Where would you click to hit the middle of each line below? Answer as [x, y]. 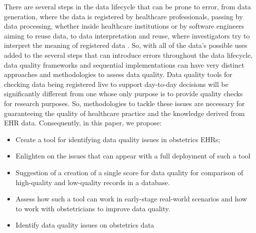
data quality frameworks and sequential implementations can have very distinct [124, 64]
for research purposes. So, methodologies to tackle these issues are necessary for [125, 103]
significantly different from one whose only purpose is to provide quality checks [124, 94]
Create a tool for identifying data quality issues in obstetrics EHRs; [118, 139]
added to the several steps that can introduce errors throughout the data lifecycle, [128, 55]
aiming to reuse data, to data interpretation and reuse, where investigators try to [127, 35]
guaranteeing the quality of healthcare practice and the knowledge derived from [125, 113]
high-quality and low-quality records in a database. [93, 182]
